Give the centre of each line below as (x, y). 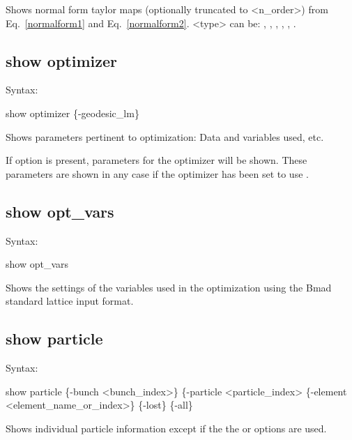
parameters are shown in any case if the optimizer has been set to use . (157, 173)
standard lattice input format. (70, 301)
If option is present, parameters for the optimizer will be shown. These (156, 160)
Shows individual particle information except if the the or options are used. (166, 428)
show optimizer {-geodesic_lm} (72, 113)
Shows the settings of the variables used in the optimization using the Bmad (169, 287)
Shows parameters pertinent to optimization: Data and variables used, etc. (165, 136)
